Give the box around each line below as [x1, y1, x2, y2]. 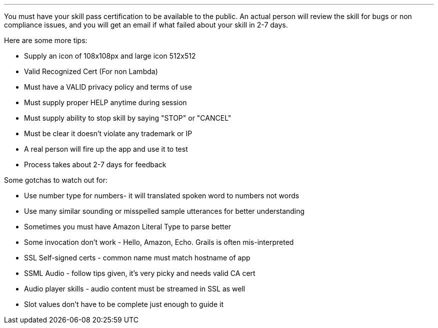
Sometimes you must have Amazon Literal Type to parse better [24, 222, 231, 231]
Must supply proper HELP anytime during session [24, 98, 187, 107]
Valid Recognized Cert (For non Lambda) [24, 67, 158, 76]
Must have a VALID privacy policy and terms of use [24, 83, 192, 91]
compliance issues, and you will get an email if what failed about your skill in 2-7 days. [4, 21, 288, 29]
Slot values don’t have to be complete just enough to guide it [24, 300, 223, 308]
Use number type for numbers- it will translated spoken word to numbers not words [24, 191, 299, 200]
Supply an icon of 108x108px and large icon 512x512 [24, 52, 196, 60]
